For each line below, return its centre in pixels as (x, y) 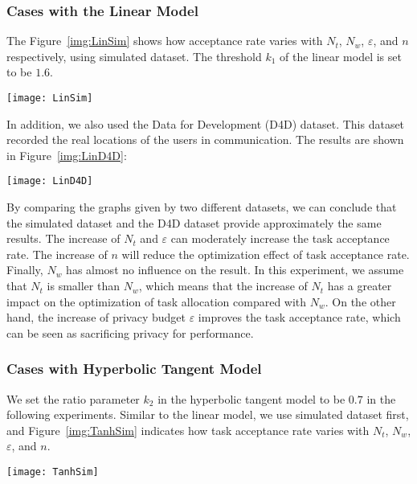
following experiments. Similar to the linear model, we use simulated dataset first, (208, 414)
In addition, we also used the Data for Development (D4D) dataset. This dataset (206, 123)
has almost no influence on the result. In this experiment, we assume (235, 270)
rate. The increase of (57, 254)
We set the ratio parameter (73, 398)
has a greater (360, 286)
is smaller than (83, 286)
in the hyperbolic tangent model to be (251, 398)
